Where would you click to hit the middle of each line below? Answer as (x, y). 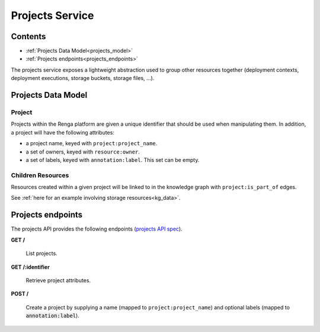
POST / (20, 294)
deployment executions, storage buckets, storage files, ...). (83, 78)
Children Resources (40, 175)
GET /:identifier (30, 267)
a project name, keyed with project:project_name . (92, 143)
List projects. (41, 253)
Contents (28, 36)
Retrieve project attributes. (58, 280)
